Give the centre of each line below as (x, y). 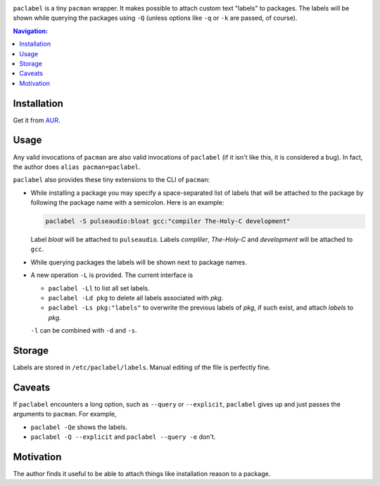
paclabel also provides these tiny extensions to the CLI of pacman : (112, 180)
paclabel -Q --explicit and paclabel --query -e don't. (123, 437)
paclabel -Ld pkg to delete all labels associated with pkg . (136, 298)
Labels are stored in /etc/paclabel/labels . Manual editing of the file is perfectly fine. (142, 367)
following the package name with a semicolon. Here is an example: (127, 203)
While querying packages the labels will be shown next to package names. (139, 262)
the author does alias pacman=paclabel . (77, 167)
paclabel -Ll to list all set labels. (99, 288)
